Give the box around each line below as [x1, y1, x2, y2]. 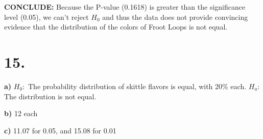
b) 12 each [4, 108, 38, 119]
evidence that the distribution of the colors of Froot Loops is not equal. [4, 21, 228, 32]
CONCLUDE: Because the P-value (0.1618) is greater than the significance [4, 2, 246, 12]
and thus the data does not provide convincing [102, 11, 248, 22]
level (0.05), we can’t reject [4, 11, 89, 22]
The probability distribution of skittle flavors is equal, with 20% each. [28, 80, 247, 91]
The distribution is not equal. [4, 91, 97, 101]
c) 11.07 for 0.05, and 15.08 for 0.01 [4, 125, 116, 135]
